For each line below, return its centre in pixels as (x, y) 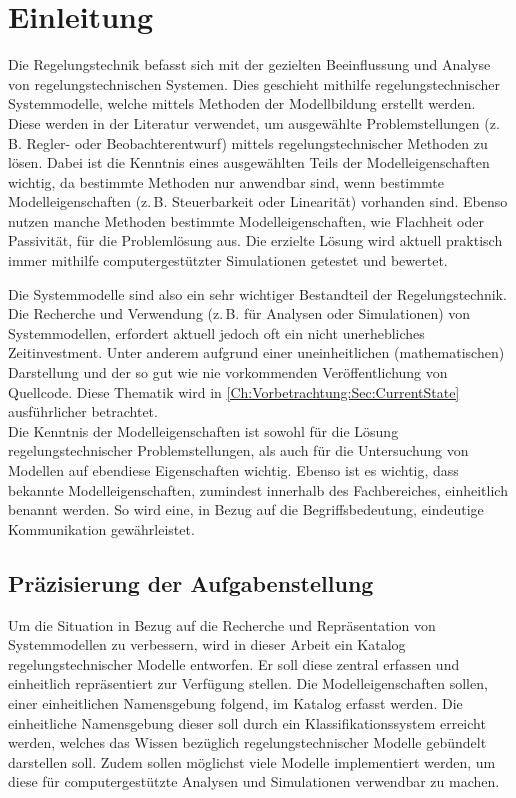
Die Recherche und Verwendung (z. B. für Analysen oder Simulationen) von (239, 313)
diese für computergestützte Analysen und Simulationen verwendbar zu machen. (254, 781)
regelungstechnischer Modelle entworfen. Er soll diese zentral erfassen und (234, 663)
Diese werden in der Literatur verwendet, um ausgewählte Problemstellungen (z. (254, 122)
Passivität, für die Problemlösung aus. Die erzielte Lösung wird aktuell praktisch (255, 240)
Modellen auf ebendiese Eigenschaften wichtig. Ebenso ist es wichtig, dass (233, 470)
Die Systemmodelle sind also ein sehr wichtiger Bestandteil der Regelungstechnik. (257, 293)
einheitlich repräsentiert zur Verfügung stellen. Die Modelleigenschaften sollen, (248, 683)
